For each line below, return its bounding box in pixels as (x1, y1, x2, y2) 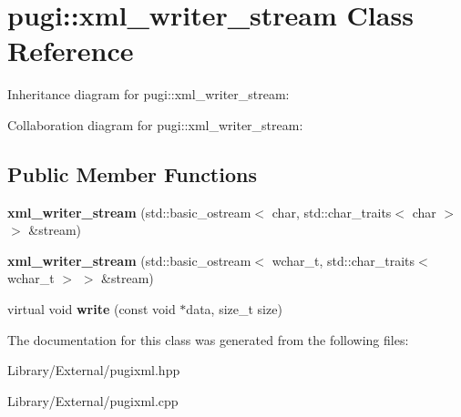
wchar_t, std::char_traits (271, 250, 415, 270)
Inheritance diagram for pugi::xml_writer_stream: (7, 85, 290, 104)
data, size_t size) (186, 300, 282, 319)
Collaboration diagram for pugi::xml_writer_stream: (7, 115, 303, 134)
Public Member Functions (7, 159, 257, 188)
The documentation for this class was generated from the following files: (7, 330, 409, 349)
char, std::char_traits (271, 202, 392, 221)
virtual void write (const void (7, 300, 176, 319)
